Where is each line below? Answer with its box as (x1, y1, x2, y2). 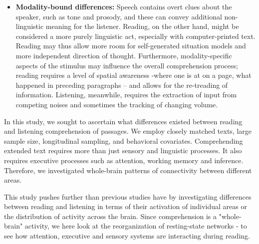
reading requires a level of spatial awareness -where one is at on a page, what (15, 70, 252, 80)
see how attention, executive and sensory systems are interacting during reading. (4, 231, 250, 241)
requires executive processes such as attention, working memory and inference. (4, 155, 244, 165)
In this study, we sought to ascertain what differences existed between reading (4, 116, 243, 126)
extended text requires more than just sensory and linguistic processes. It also (4, 145, 242, 156)
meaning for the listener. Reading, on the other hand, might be (45, 21, 239, 31)
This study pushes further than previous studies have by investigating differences (4, 191, 252, 202)
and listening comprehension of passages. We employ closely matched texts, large (4, 126, 252, 136)
